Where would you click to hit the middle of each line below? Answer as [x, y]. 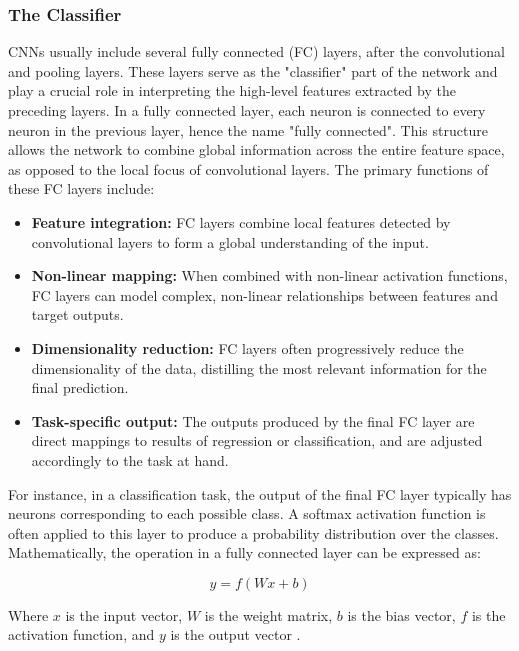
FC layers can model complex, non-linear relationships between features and [264, 294]
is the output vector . [235, 634]
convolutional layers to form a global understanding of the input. [230, 241]
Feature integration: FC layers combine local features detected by [241, 221]
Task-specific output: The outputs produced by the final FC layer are [253, 420]
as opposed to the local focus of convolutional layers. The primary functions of [248, 168]
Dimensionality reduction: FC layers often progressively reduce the [247, 347]
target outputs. [77, 314]
